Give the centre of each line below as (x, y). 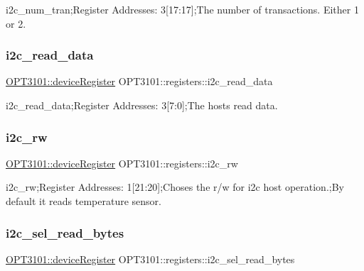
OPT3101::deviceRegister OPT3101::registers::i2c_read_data (139, 81)
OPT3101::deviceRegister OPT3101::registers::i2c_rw (122, 163)
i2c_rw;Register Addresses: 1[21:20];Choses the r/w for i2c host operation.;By (175, 187)
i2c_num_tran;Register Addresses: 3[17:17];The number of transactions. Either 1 (182, 9)
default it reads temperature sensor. (84, 201)
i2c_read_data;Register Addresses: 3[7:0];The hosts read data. (142, 105)
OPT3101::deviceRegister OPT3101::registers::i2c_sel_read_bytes (150, 259)
